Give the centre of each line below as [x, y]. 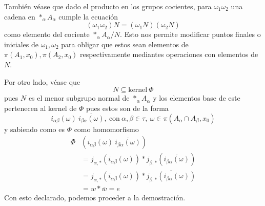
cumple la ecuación [88, 16]
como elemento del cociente [47, 34]
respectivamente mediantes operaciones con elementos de [169, 54]
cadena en [20, 16]
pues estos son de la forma [127, 108]
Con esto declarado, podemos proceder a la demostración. [95, 198]
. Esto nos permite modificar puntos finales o [190, 34]
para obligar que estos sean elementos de [125, 44]
